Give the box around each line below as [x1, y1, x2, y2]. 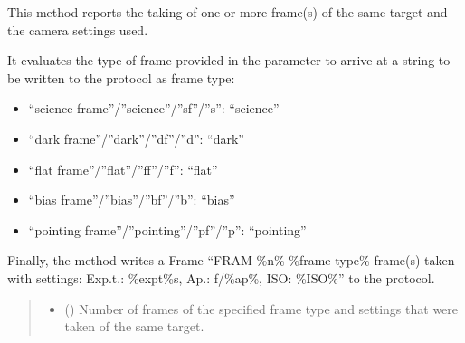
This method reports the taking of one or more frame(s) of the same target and [7, 3, 448, 21]
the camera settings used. [7, 20, 148, 39]
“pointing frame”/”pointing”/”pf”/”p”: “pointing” [28, 220, 307, 239]
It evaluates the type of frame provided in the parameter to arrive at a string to [7, 51, 451, 70]
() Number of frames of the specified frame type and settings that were [64, 299, 459, 318]
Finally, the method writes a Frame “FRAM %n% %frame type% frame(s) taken [7, 251, 455, 270]
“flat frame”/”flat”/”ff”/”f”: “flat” [28, 159, 218, 178]
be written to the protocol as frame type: [7, 68, 235, 87]
